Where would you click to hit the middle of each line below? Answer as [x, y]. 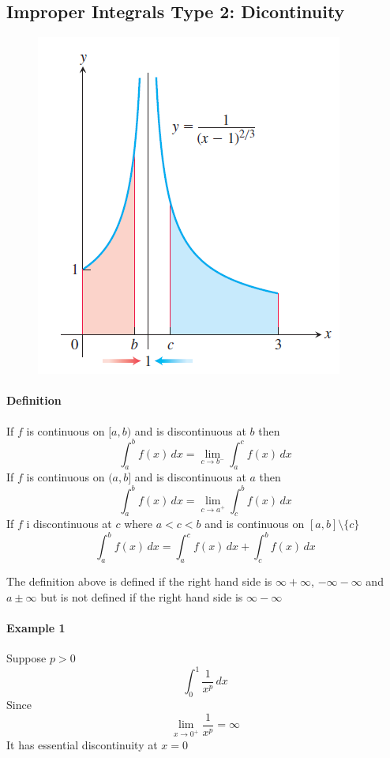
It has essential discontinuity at [82, 744]
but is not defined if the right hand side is [142, 596]
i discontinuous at [69, 524]
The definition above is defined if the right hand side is [139, 581]
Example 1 [36, 628]
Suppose [26, 658]
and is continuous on [255, 524]
